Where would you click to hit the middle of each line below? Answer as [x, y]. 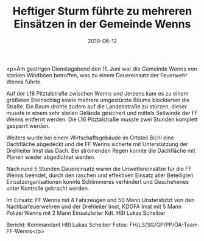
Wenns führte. [24, 82]
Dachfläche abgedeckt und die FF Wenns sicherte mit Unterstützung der [97, 144]
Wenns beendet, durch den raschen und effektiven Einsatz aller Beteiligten [100, 175]
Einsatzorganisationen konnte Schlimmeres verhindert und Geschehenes [98, 181]
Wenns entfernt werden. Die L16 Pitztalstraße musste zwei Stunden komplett [102, 119]
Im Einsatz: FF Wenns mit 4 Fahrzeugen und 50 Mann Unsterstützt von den [100, 200]
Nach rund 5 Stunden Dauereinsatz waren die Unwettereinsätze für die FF [99, 169]
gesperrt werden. [28, 125]
